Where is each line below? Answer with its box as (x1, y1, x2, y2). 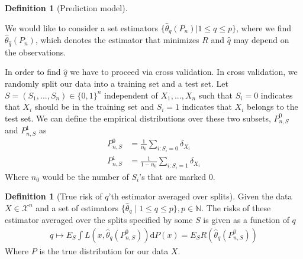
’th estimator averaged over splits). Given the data (108, 190, 292, 202)
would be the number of (42, 170, 129, 182)
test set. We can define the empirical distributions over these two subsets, (5, 112, 271, 124)
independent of (104, 88, 158, 101)
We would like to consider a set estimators (5, 21, 158, 34)
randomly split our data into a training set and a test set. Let (5, 77, 228, 89)
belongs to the (246, 100, 298, 113)
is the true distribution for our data (39, 244, 169, 257)
